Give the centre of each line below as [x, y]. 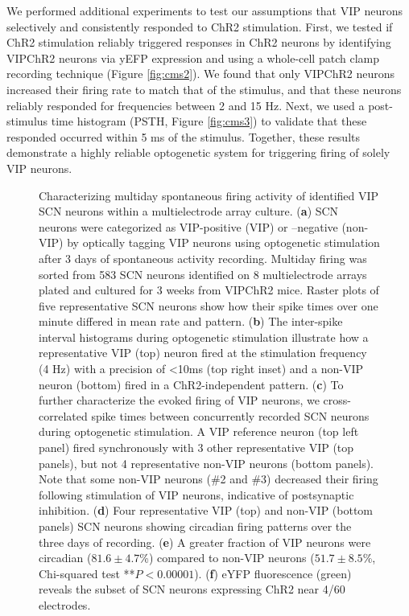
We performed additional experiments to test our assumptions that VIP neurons [205, 10]
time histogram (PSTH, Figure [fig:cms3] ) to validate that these [209, 121]
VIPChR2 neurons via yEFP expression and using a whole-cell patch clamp [193, 57]
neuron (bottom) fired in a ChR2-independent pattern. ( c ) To [191, 384]
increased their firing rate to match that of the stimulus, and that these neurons [204, 89]
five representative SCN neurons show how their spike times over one [209, 305]
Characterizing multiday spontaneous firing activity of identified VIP [209, 195]
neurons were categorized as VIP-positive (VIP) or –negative [188, 226]
